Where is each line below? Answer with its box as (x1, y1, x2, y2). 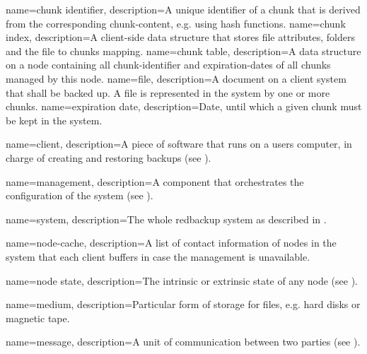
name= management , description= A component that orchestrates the (6, 174, 304, 189)
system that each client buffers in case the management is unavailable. (6, 249, 310, 264)
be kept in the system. (6, 112, 103, 127)
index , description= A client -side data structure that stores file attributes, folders (6, 30, 355, 45)
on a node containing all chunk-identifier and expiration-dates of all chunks (6, 57, 331, 72)
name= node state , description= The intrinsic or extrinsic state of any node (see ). (6, 273, 359, 288)
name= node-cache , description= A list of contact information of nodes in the (6, 235, 337, 250)
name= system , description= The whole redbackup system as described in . (6, 211, 327, 226)
